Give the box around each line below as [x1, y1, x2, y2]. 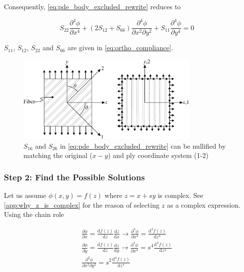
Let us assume [4, 190, 46, 200]
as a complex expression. [167, 199, 241, 210]
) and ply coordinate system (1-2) [108, 150, 209, 160]
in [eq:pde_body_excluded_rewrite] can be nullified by [60, 140, 226, 151]
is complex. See [158, 190, 203, 200]
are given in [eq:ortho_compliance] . [67, 42, 173, 53]
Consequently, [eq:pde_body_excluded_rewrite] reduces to [4, 1, 181, 11]
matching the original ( [23, 150, 93, 160]
